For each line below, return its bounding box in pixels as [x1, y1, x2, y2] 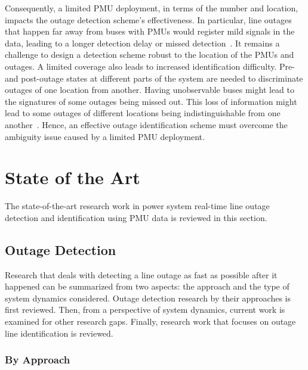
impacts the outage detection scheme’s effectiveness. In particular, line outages [5, 13, 292, 26]
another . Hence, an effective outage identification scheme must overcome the [5, 118, 288, 130]
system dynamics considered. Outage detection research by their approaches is [5, 291, 291, 304]
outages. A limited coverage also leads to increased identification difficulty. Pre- [5, 60, 295, 72]
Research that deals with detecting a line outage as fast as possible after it [5, 268, 278, 281]
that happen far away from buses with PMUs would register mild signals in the [5, 25, 295, 38]
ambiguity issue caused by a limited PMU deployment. [5, 130, 205, 142]
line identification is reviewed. [5, 327, 113, 339]
